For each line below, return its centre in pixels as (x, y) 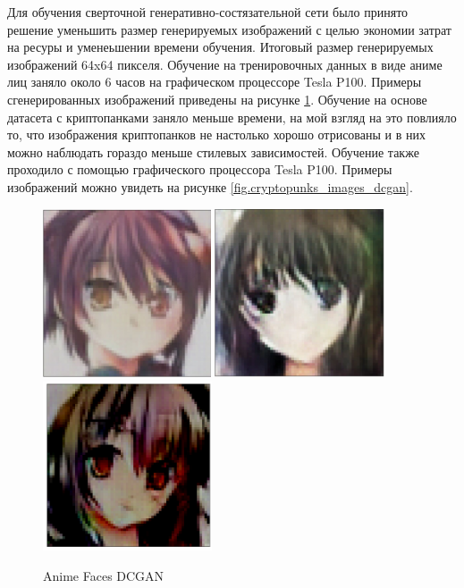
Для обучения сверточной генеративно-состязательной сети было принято (208, 12)
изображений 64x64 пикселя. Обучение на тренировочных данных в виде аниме (225, 64)
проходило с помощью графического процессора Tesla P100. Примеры (200, 169)
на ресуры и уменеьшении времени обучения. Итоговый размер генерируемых (220, 47)
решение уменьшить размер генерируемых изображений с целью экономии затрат (229, 29)
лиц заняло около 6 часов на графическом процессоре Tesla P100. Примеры (215, 82)
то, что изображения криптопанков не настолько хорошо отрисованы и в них (216, 134)
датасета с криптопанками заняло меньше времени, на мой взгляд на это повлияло (232, 117)
